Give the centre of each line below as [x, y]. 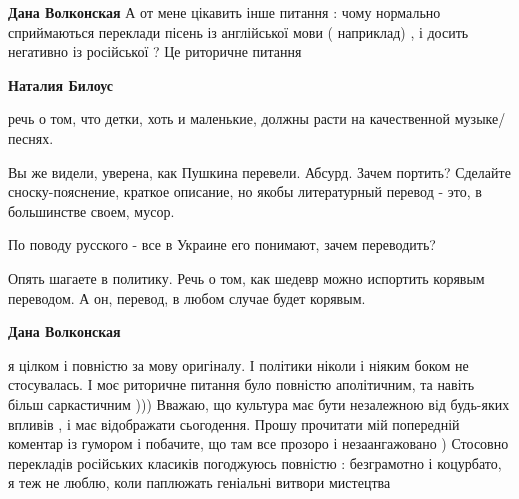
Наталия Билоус [60, 84]
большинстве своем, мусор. [91, 210]
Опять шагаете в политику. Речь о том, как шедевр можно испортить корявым [246, 277]
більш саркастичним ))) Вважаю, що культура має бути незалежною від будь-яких [259, 403]
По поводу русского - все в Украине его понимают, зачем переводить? [222, 244]
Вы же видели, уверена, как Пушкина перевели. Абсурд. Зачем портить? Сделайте [259, 171]
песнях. [31, 137]
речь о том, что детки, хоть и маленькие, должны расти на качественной [229, 118]
